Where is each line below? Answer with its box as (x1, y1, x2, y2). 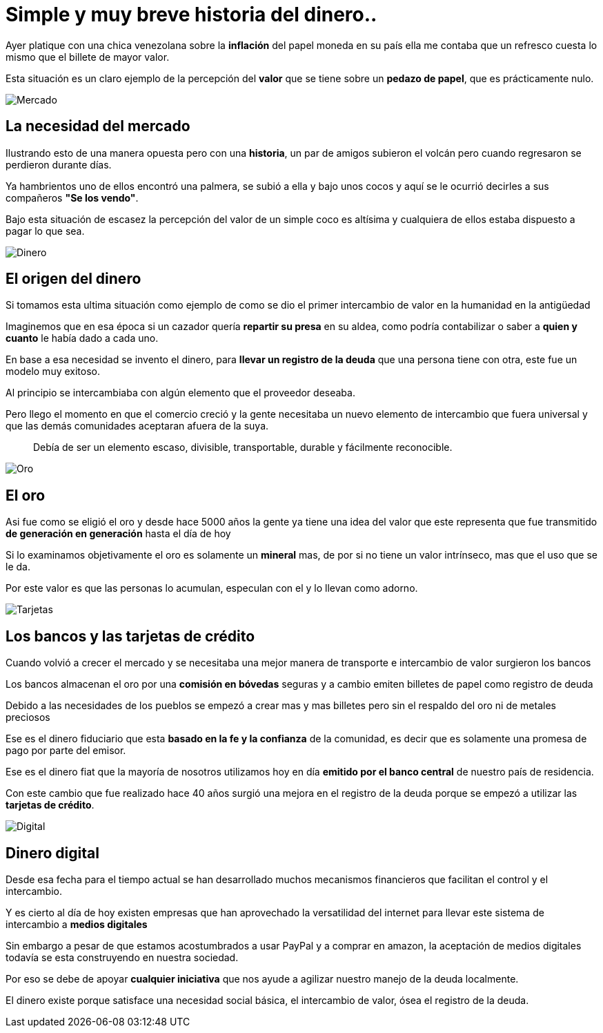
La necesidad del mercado (6, 117, 190, 135)
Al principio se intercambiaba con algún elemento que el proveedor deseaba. (6, 387, 355, 399)
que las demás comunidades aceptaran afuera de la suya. (6, 420, 269, 432)
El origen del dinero (6, 270, 141, 288)
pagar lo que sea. (6, 224, 85, 237)
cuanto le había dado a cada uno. (6, 332, 159, 345)
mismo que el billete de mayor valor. (6, 50, 170, 63)
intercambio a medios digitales (6, 918, 148, 930)
